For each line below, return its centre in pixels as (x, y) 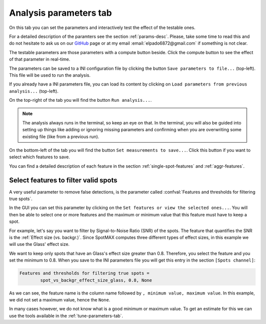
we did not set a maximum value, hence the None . (60, 299)
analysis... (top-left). (34, 91)
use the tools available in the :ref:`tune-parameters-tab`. (66, 316)
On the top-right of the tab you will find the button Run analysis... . (81, 100)
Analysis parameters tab (61, 13)
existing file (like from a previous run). (61, 136)
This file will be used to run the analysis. (50, 75)
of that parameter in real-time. (40, 59)
